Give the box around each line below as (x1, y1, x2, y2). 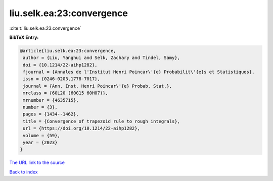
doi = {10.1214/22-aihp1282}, (23, 62, 98, 68)
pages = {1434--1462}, (23, 111, 79, 117)
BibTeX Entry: (9, 34, 39, 40)
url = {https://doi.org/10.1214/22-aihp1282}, (23, 126, 140, 131)
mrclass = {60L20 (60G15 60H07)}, (23, 90, 108, 96)
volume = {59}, (23, 133, 61, 138)
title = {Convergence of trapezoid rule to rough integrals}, (23, 118, 180, 124)
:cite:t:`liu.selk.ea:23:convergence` (9, 25, 82, 31)
